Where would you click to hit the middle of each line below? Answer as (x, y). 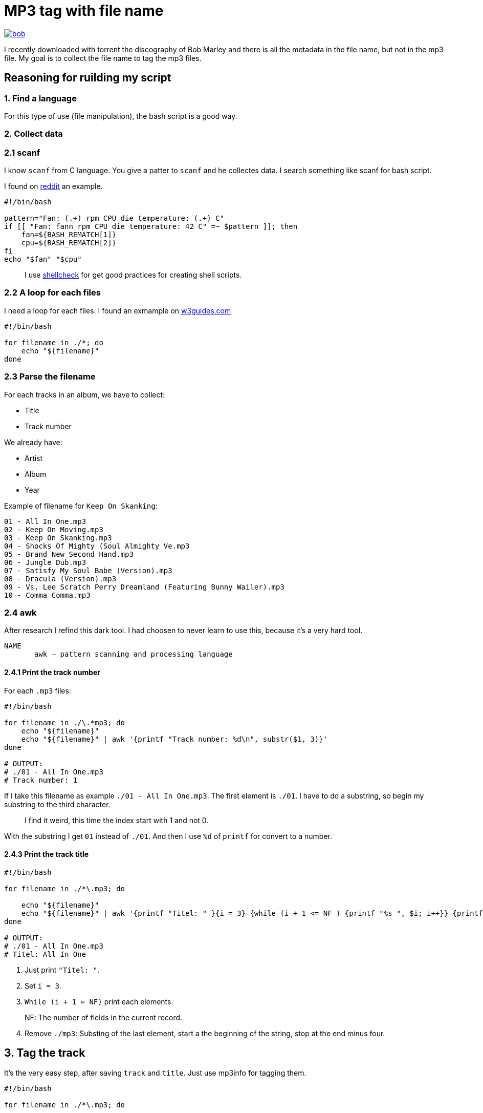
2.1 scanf (22, 152)
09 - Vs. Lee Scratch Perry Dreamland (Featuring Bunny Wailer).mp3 (144, 587)
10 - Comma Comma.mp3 (47, 595)
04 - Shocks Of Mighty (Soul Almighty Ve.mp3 (97, 546)
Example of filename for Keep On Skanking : (81, 506)
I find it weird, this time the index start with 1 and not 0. (117, 820)
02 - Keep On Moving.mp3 (54, 529)
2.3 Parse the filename (50, 377)
